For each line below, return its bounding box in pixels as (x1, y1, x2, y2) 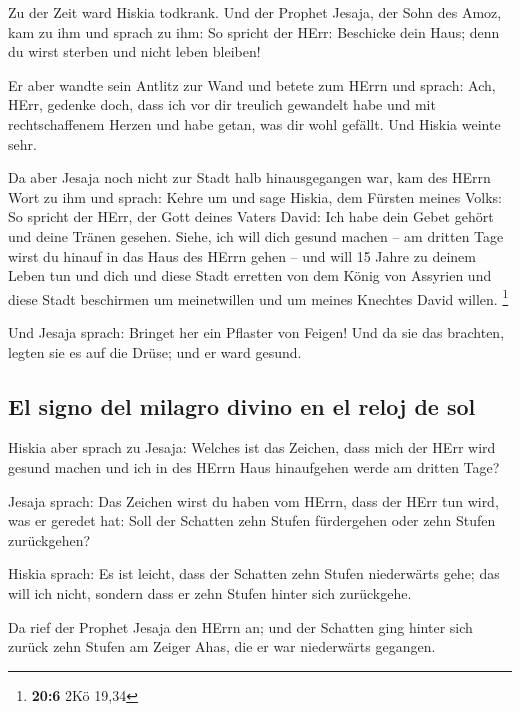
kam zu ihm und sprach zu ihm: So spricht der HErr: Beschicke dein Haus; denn (8, 21, 500, 42)
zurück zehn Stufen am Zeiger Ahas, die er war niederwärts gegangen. (8, 636, 436, 657)
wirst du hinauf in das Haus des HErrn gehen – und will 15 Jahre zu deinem (8, 245, 476, 266)
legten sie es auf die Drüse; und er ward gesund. (8, 341, 302, 362)
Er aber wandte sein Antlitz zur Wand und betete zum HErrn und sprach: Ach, (8, 74, 496, 95)
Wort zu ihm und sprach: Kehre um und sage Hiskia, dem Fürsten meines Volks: (8, 186, 503, 207)
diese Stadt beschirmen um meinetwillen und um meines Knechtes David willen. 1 (8, 285, 509, 309)
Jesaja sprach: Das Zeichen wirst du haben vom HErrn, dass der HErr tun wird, (8, 490, 499, 511)
